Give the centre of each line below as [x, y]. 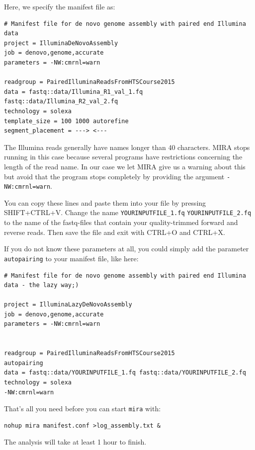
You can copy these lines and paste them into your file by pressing [105, 202]
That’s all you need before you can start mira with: [83, 409]
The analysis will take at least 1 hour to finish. [75, 442]
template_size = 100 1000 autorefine [66, 121]
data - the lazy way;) [42, 285]
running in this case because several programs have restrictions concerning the [123, 157]
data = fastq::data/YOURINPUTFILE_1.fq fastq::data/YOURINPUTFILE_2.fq [125, 373]
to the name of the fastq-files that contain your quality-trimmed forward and [121, 222]
